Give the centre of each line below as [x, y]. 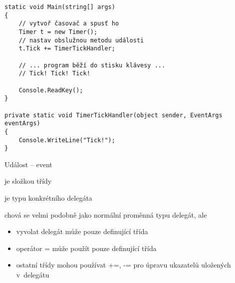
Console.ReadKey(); [51, 90]
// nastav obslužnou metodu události [81, 40]
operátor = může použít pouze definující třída [86, 248]
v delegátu [33, 274]
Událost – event [28, 164]
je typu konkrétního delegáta [48, 198]
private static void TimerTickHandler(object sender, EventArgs [114, 115]
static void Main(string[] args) [60, 7]
